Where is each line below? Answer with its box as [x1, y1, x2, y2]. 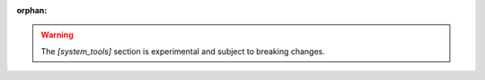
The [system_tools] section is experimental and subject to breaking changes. [40, 45, 325, 57]
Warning [40, 29, 74, 40]
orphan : [16, 5, 48, 15]
